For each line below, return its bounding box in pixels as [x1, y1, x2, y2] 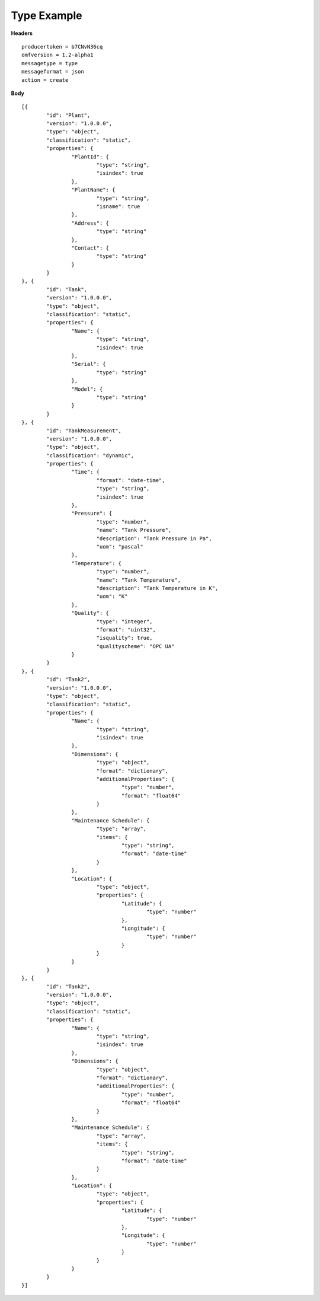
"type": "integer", [96, 618, 153, 625]
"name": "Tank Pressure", [96, 527, 172, 534]
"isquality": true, [96, 634, 153, 642]
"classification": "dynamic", [46, 452, 135, 459]
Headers [11, 30, 33, 37]
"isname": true [96, 203, 140, 210]
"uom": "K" [96, 593, 128, 600]
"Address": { [71, 219, 110, 227]
